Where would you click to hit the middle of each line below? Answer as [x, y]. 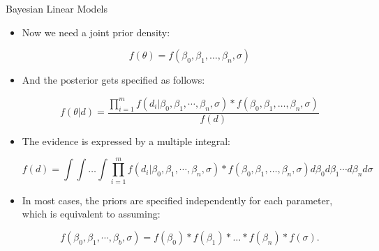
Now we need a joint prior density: [96, 32]
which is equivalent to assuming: [91, 214]
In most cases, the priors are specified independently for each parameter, [177, 200]
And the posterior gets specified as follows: [113, 80]
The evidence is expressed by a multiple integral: [126, 140]
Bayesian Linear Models [57, 8]
